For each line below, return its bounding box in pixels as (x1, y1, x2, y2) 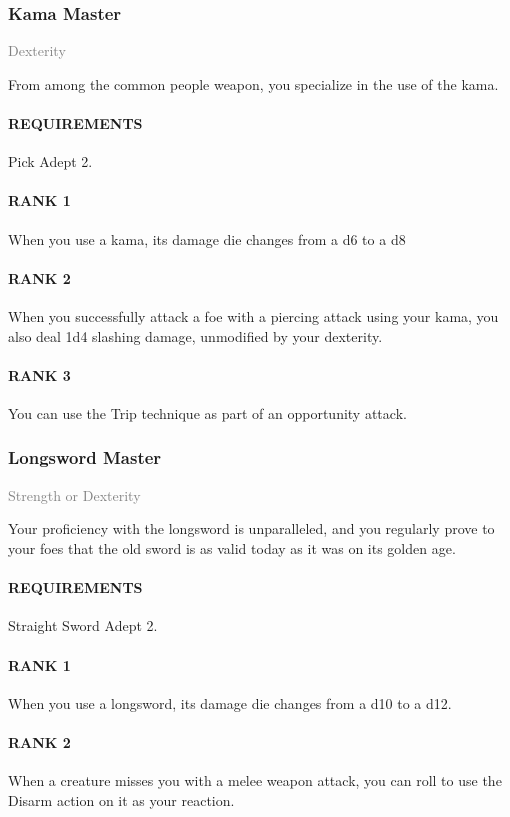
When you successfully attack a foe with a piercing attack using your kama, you (8, 305, 499, 326)
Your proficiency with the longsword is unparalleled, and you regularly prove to (8, 518, 495, 539)
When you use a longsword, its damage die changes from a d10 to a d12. (8, 692, 452, 713)
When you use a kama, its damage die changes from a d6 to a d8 (8, 228, 406, 249)
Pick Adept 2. (8, 151, 93, 172)
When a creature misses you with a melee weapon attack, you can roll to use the (8, 770, 502, 791)
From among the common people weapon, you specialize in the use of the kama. (8, 73, 499, 94)
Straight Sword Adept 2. (8, 615, 158, 636)
